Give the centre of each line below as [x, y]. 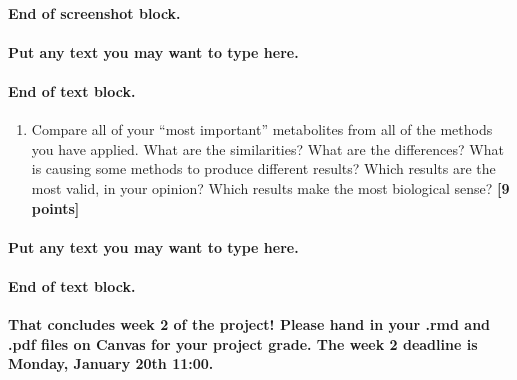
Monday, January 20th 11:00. [111, 363]
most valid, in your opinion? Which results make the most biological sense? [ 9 [270, 187]
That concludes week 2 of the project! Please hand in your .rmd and [249, 324]
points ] [55, 207]
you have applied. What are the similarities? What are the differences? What [267, 148]
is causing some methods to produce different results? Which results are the [263, 168]
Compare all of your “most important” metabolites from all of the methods [262, 129]
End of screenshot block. [94, 12]
